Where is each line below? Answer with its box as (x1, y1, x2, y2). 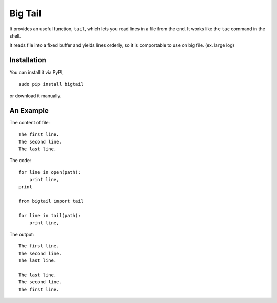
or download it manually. (9, 93, 62, 99)
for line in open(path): (18, 169, 81, 175)
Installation (9, 56, 46, 64)
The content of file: (9, 119, 50, 126)
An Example (9, 106, 49, 115)
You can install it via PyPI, (9, 69, 64, 76)
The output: (9, 231, 34, 237)
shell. (9, 32, 21, 39)
